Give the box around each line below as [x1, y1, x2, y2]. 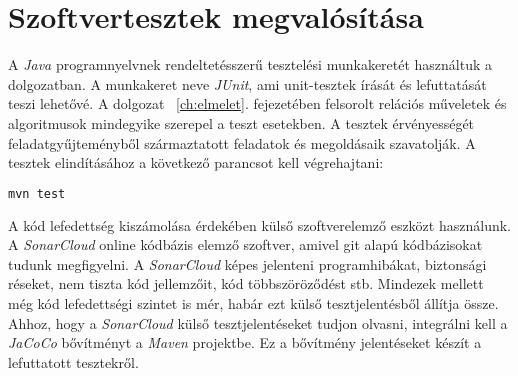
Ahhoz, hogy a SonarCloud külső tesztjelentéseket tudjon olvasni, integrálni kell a [8, 312, 508, 333]
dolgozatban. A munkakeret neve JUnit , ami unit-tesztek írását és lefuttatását [8, 73, 487, 94]
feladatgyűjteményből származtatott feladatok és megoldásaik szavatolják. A [8, 132, 476, 153]
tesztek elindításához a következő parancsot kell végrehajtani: [8, 152, 384, 173]
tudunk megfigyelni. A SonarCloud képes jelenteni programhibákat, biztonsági [8, 253, 487, 274]
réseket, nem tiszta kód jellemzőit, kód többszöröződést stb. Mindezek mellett [8, 273, 484, 294]
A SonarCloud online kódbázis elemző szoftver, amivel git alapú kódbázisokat [8, 234, 483, 255]
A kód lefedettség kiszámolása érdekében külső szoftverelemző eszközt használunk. [8, 214, 511, 235]
